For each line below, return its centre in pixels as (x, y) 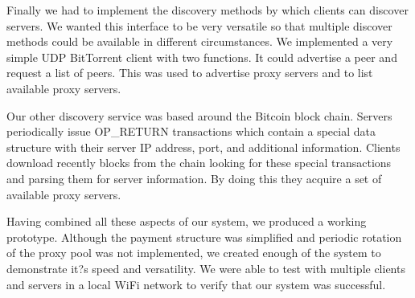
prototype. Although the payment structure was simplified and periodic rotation (204, 237)
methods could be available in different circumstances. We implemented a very (200, 41)
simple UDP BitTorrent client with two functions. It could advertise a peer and (202, 57)
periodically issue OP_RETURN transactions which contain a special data (191, 131)
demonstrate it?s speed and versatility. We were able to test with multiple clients (206, 268)
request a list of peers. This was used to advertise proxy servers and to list (190, 73)
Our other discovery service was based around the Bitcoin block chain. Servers (199, 115)
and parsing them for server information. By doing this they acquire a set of (194, 178)
